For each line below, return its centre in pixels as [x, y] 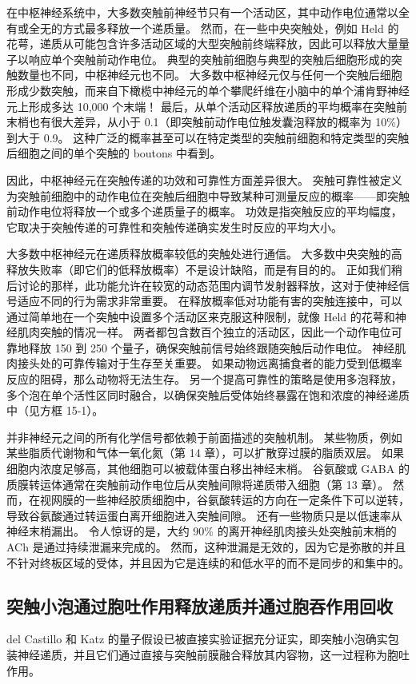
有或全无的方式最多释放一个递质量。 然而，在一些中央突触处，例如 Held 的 [203, 28]
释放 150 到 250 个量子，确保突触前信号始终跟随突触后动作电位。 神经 [212, 347]
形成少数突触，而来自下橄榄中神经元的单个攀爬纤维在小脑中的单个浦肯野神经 [208, 90]
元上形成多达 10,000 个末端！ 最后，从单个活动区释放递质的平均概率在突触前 [207, 106]
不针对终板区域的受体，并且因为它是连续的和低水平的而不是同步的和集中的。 [208, 562]
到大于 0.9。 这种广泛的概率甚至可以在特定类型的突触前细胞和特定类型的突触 [208, 137]
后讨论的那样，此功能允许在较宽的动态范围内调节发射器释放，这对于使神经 [202, 285]
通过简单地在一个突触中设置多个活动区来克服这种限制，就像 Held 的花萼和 [201, 316]
